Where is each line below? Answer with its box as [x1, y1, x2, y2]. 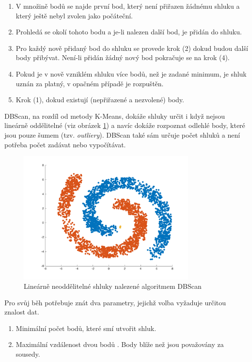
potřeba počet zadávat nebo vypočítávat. [4, 139, 126, 149]
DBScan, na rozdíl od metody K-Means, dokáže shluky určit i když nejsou [4, 110, 225, 121]
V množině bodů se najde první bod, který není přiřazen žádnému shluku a [16, 1, 240, 11]
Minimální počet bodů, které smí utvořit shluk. [16, 323, 157, 333]
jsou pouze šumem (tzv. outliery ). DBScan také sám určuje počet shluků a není [4, 129, 240, 140]
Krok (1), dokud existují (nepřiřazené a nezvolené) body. [16, 94, 184, 105]
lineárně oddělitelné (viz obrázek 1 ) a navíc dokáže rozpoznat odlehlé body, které [4, 120, 245, 130]
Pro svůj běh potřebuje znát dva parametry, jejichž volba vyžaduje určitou [4, 297, 226, 307]
